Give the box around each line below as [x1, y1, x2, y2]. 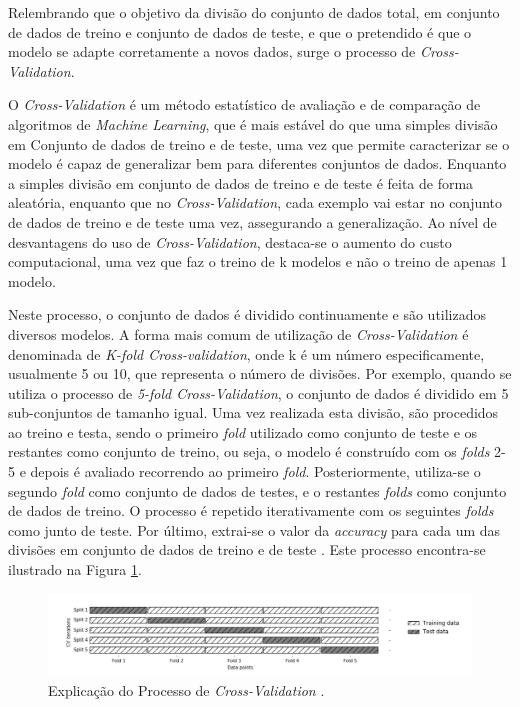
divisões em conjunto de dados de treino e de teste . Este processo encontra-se [8, 539, 486, 560]
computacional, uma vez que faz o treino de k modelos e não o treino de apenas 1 [8, 251, 508, 272]
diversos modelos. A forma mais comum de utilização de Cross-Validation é [8, 323, 469, 344]
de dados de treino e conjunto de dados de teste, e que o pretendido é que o [8, 21, 472, 42]
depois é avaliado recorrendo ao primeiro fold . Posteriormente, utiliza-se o [30, 461, 481, 482]
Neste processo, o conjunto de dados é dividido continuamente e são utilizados [8, 304, 487, 325]
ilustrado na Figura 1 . [8, 559, 142, 580]
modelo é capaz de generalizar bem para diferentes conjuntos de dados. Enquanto [8, 153, 507, 174]
